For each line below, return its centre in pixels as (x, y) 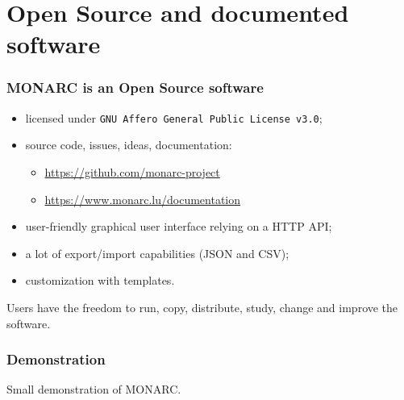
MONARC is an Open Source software (135, 87)
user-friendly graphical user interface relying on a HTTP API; (179, 226)
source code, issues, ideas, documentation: (129, 145)
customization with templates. (100, 280)
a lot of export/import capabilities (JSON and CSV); (157, 253)
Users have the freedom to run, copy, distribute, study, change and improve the (202, 307)
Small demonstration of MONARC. (94, 389)
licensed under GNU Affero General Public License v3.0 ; (174, 117)
